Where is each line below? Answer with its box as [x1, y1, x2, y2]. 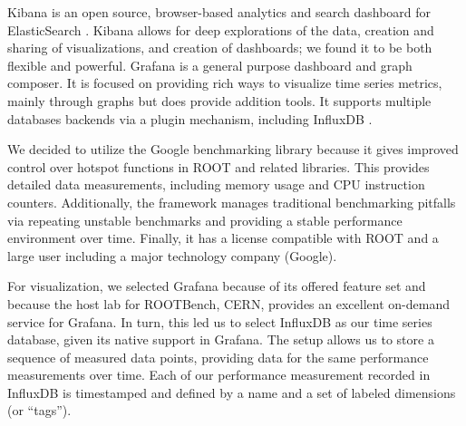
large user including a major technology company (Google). [7, 246, 337, 265]
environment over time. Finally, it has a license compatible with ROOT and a [7, 228, 439, 247]
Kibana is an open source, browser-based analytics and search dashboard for [7, 3, 432, 21]
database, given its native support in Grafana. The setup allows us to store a [7, 330, 434, 349]
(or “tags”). [7, 401, 72, 420]
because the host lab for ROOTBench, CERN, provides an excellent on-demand [7, 294, 450, 313]
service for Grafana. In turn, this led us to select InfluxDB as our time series [7, 312, 432, 331]
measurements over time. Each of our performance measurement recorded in [7, 365, 431, 384]
